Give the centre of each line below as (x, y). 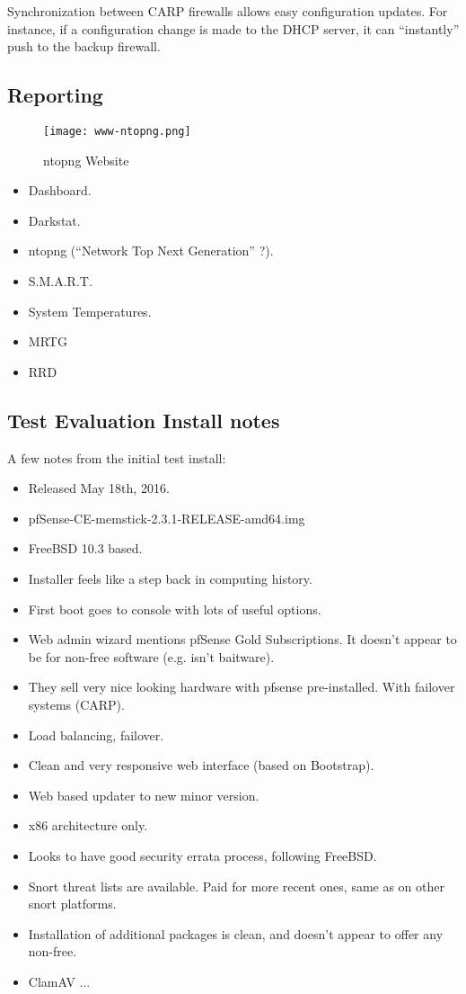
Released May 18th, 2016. (99, 488)
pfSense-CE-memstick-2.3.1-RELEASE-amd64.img (167, 518)
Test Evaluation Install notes (144, 420)
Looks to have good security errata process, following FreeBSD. (202, 855)
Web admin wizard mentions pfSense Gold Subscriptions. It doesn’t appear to (242, 639)
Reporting (55, 95)
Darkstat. (54, 220)
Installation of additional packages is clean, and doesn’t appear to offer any (236, 933)
